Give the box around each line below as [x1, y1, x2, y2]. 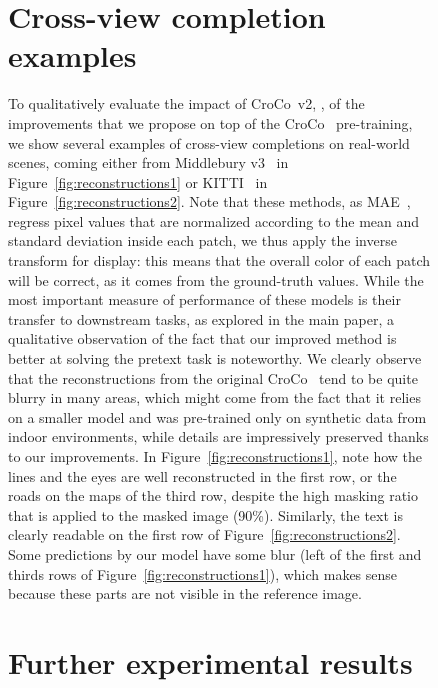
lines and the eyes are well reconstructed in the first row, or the [8, 465, 397, 486]
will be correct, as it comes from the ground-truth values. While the [8, 269, 424, 290]
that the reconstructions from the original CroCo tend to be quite [8, 367, 418, 388]
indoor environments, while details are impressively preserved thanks [8, 426, 429, 447]
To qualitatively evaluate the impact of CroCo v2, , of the [8, 93, 365, 114]
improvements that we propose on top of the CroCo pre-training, [8, 112, 413, 133]
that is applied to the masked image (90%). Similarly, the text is [8, 504, 403, 525]
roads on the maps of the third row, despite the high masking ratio [8, 485, 418, 506]
